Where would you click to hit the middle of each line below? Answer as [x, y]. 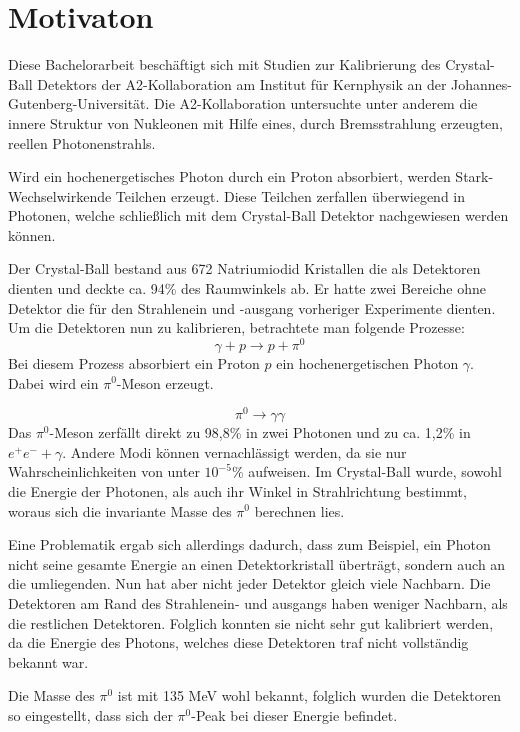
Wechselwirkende [60, 195]
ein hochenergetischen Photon [367, 362]
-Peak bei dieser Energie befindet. [294, 714]
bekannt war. [48, 661]
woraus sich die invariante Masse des [120, 510]
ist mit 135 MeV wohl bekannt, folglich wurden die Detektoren [309, 695]
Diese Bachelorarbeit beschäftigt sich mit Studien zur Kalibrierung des [224, 64]
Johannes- [481, 83]
